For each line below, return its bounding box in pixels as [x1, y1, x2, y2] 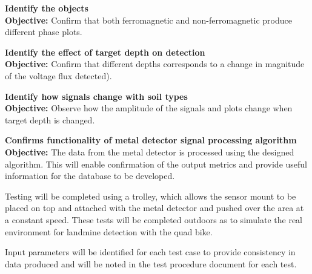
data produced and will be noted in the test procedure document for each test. [5, 257, 297, 270]
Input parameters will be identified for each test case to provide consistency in [5, 246, 296, 258]
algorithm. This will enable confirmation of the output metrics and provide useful [5, 157, 307, 170]
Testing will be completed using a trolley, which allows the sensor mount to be [5, 189, 296, 202]
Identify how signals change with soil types [5, 90, 188, 102]
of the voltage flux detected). [5, 69, 112, 82]
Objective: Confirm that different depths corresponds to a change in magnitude [5, 57, 305, 70]
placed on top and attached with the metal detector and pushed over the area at [5, 201, 304, 214]
